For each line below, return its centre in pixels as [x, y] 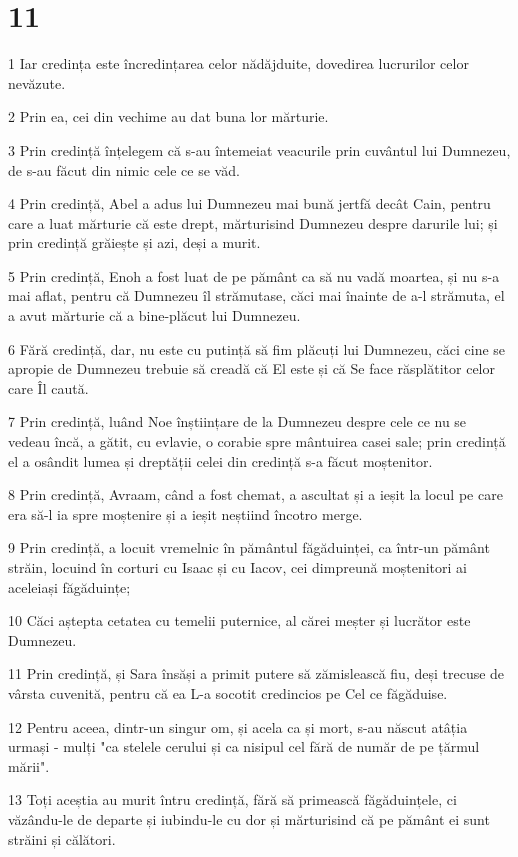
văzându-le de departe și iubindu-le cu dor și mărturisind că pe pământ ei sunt [249, 818]
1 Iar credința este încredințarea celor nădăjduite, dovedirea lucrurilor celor [238, 63]
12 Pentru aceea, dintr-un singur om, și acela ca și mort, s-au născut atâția [238, 726]
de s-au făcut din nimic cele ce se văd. [124, 169]
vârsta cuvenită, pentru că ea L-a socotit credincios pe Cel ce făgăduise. [228, 692]
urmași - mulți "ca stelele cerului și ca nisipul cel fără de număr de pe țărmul [244, 746]
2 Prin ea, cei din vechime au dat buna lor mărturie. [168, 116]
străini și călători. [62, 838]
